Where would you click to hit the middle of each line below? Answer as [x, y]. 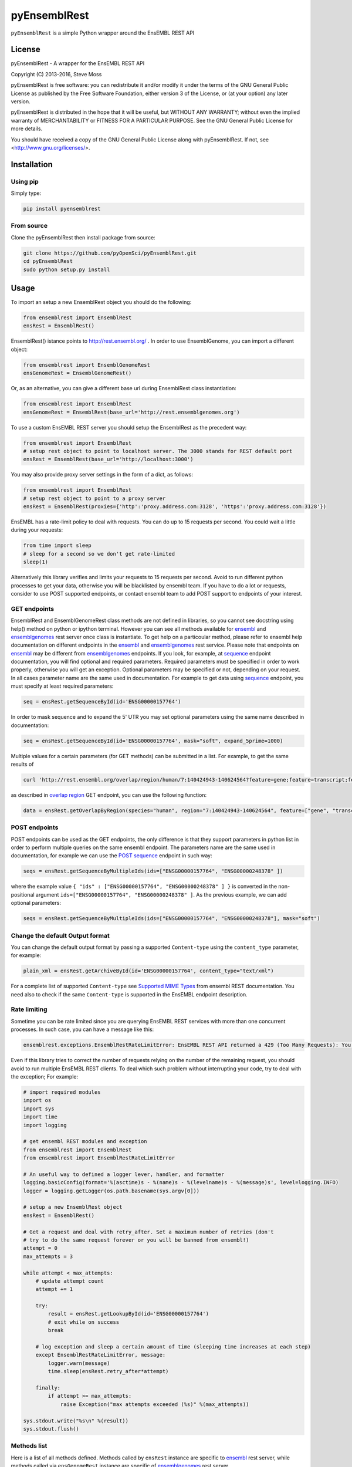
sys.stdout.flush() [51, 1429]
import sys [39, 1108]
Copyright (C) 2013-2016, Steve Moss [56, 74]
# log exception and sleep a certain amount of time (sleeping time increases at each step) [173, 1347]
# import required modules [62, 1092]
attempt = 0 [40, 1248]
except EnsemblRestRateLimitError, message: [101, 1355]
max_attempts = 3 [48, 1256]
